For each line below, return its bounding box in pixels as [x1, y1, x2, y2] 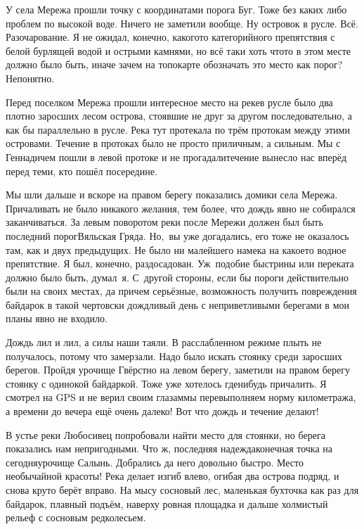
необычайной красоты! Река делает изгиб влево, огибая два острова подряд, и [6, 469, 339, 483]
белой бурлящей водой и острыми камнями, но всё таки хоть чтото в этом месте [6, 43, 351, 58]
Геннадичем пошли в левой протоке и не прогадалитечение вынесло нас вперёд [6, 149, 347, 164]
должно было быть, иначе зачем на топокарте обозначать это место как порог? [6, 57, 343, 72]
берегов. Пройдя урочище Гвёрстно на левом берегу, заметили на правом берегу [6, 362, 350, 377]
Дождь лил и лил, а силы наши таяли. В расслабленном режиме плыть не [6, 335, 322, 350]
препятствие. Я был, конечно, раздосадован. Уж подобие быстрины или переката [6, 256, 354, 271]
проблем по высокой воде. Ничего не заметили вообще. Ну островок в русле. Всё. [6, 15, 358, 30]
